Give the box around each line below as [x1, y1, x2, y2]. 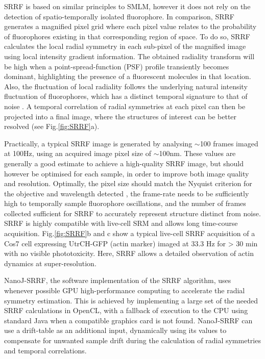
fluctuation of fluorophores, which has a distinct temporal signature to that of [4, 91, 248, 101]
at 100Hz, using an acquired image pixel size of [4, 148, 151, 159]
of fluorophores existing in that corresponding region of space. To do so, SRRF [4, 31, 250, 41]
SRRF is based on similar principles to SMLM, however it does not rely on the [4, 1, 251, 11]
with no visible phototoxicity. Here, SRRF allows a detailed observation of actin [4, 248, 254, 259]
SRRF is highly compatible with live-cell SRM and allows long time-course [4, 218, 238, 228]
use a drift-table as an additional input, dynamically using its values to [4, 325, 227, 336]
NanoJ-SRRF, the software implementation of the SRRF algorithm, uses [4, 275, 231, 286]
